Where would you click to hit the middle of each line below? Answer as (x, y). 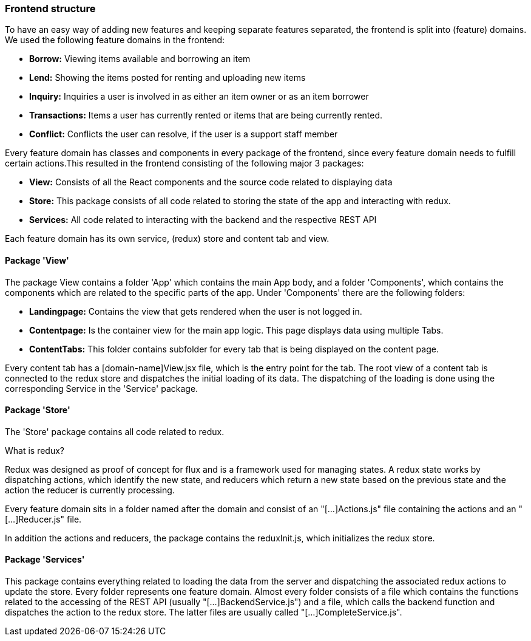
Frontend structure (50, 9)
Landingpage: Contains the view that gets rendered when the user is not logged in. (196, 311)
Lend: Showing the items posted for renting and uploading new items (167, 78)
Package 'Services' (45, 560)
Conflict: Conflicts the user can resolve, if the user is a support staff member (184, 134)
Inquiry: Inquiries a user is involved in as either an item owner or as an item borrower (199, 97)
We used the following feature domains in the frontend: (115, 40)
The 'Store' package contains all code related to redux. (115, 431)
